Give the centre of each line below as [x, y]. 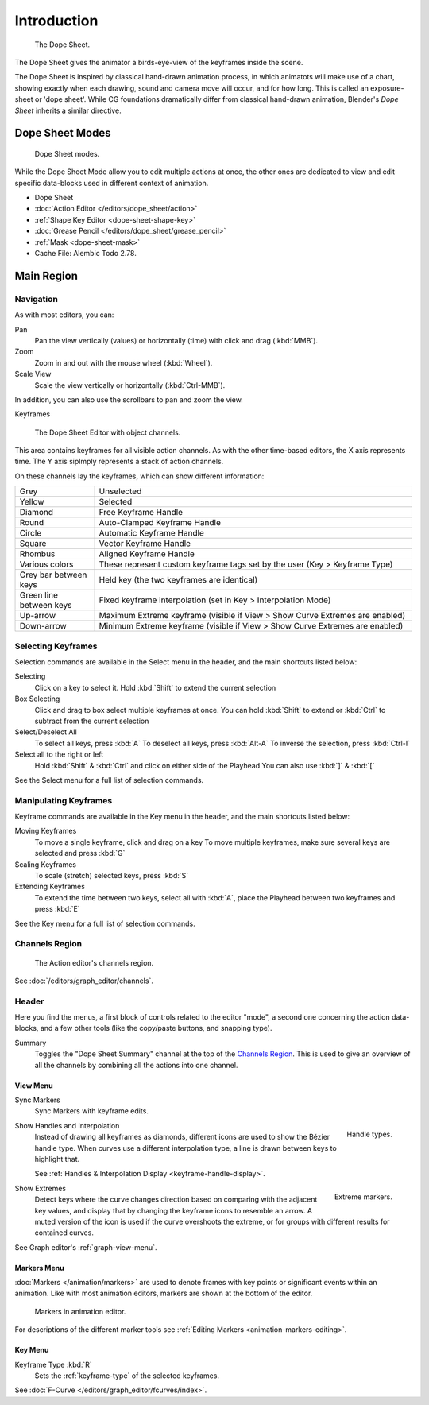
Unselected [120, 491]
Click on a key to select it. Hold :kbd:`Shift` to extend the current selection [155, 687]
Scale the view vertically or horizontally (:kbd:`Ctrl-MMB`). [130, 385]
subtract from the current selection [92, 721]
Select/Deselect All [46, 732]
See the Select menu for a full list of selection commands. [109, 780]
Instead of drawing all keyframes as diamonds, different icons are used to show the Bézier [182, 1137]
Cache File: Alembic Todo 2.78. [85, 254]
